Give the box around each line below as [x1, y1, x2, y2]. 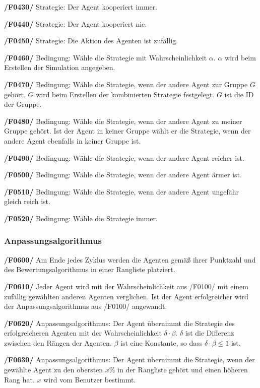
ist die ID [224, 89, 254, 99]
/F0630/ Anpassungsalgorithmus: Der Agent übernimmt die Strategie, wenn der [4, 354, 255, 365]
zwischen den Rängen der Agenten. [4, 337, 112, 348]
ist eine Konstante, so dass [120, 337, 203, 348]
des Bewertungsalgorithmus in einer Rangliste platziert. [4, 264, 175, 275]
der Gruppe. [4, 99, 42, 109]
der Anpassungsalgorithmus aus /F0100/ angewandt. [4, 301, 167, 311]
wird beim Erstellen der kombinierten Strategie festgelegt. [36, 89, 215, 99]
